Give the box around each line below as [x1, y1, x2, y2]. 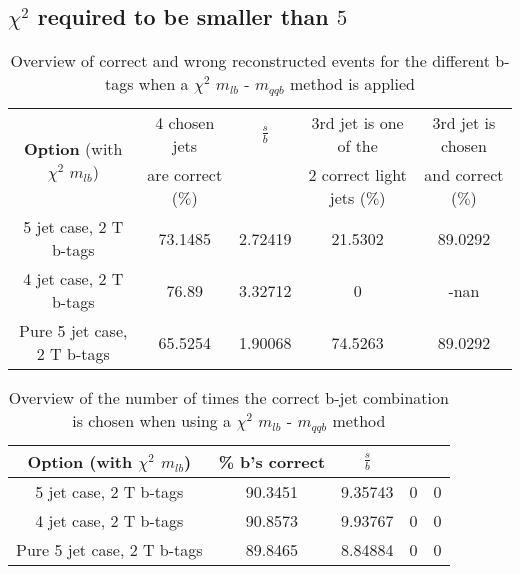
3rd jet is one [311, 111, 404, 135]
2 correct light [308, 163, 407, 187]
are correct [147, 163, 223, 187]
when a [138, 72, 189, 96]
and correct [424, 163, 504, 187]
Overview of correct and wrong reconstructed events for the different [10, 49, 491, 73]
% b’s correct [218, 450, 326, 474]
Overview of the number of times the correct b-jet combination [8, 386, 449, 410]
